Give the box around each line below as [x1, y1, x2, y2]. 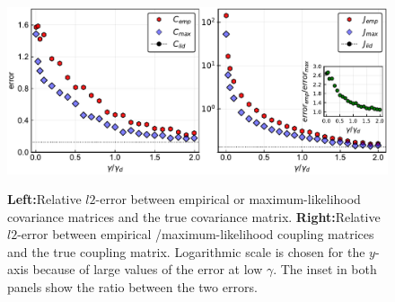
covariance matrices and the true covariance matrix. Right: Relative [7, 207, 381, 226]
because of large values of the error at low [32, 260, 263, 279]
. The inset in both [273, 260, 377, 279]
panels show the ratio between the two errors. [7, 278, 258, 297]
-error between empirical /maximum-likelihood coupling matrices [17, 225, 374, 244]
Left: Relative [7, 190, 82, 209]
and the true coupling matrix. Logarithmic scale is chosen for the [7, 242, 365, 261]
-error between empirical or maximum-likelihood [95, 190, 361, 209]
